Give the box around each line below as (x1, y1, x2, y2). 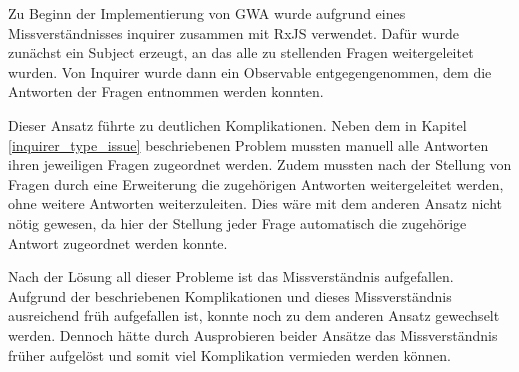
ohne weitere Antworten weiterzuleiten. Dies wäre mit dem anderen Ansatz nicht (8, 193, 502, 214)
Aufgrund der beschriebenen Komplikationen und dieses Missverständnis (8, 285, 452, 306)
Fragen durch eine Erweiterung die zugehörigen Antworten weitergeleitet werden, (8, 173, 504, 194)
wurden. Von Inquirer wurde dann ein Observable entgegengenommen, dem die (8, 61, 492, 82)
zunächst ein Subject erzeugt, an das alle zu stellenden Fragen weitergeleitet (8, 42, 474, 63)
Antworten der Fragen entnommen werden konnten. (8, 81, 324, 102)
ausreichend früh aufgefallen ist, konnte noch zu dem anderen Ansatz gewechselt (8, 305, 500, 326)
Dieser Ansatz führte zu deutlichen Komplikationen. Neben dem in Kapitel (8, 114, 467, 135)
